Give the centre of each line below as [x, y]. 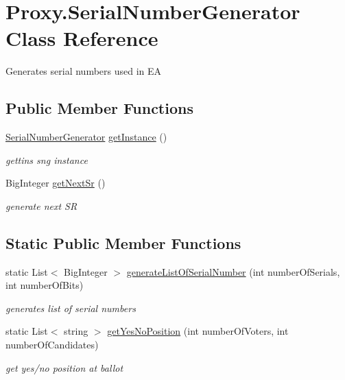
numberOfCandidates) [52, 345]
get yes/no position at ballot [64, 367]
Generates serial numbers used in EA [84, 71]
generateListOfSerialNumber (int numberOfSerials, [233, 271]
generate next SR [41, 205]
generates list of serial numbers [71, 308]
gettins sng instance [47, 159]
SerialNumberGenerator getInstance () [86, 137]
